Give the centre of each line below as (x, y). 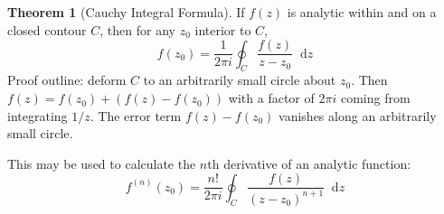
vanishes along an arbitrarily (358, 115)
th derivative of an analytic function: (309, 163)
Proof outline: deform (67, 80)
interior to (223, 29)
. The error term (136, 115)
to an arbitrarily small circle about (240, 80)
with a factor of (271, 98)
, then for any (137, 29)
